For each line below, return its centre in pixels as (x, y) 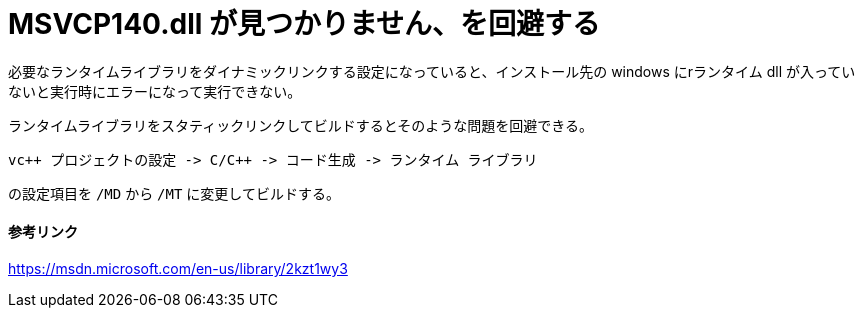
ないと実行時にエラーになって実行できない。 (155, 91)
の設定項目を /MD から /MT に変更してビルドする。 (174, 193)
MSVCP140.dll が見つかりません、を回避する (304, 24)
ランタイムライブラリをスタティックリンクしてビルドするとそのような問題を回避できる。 (301, 125)
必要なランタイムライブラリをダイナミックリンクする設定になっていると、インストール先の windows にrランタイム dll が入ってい (432, 71)
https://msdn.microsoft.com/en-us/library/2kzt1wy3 (178, 268)
